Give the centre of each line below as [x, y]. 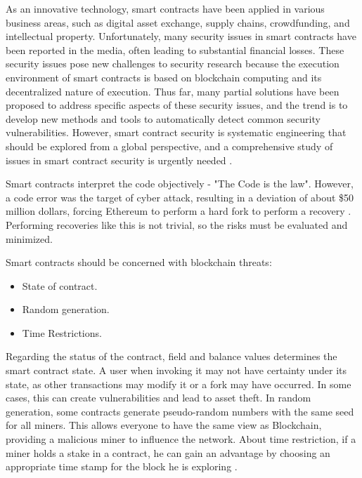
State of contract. [60, 285]
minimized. [29, 238]
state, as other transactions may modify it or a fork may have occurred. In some [179, 384]
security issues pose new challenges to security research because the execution [173, 64]
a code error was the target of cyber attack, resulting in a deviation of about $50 [180, 197]
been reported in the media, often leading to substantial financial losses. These [175, 49]
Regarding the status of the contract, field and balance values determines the [172, 356]
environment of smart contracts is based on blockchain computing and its [164, 77]
